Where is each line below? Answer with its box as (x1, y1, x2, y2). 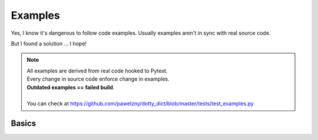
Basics (11, 118, 37, 129)
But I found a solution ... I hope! (11, 40, 87, 47)
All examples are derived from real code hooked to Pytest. (26, 67, 168, 74)
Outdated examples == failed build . (26, 84, 115, 91)
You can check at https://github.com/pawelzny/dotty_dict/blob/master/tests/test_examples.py (26, 100, 254, 107)
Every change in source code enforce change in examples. (26, 75, 170, 82)
